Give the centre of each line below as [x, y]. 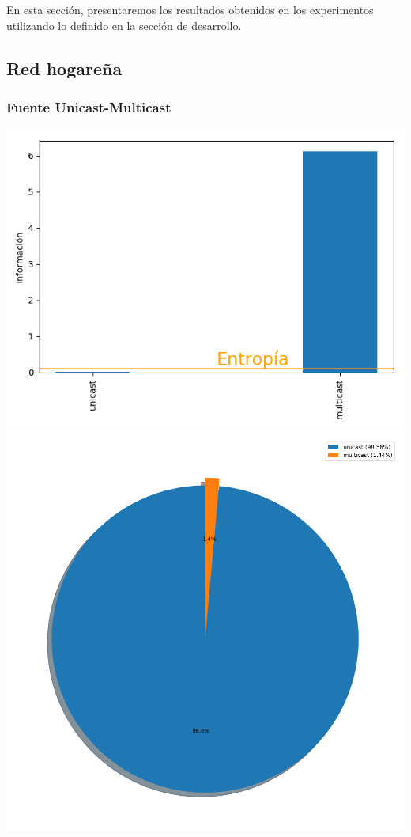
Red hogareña [64, 68]
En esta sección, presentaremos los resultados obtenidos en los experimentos [190, 9]
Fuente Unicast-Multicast [89, 106]
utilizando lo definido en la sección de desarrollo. [124, 25]
